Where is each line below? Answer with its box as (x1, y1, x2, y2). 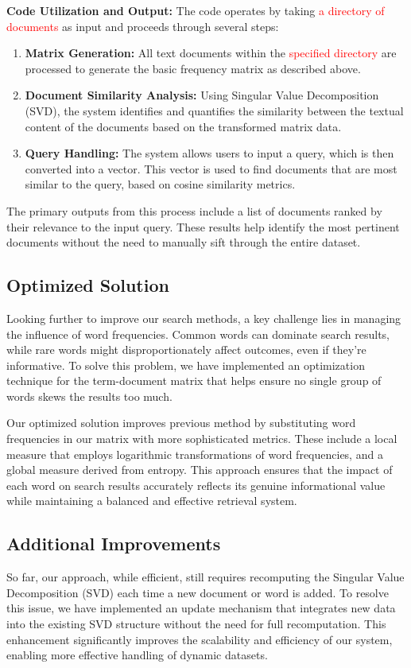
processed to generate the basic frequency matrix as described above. (25, 60, 361, 76)
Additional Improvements (6, 531, 221, 556)
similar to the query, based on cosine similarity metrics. (25, 176, 296, 192)
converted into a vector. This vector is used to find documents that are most (25, 160, 397, 177)
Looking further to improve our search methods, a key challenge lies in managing (6, 309, 401, 326)
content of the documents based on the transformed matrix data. (25, 118, 342, 134)
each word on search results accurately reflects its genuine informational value (6, 476, 386, 493)
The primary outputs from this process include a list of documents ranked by (6, 202, 382, 219)
